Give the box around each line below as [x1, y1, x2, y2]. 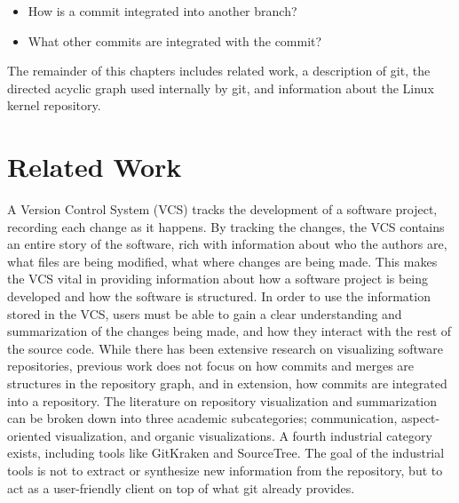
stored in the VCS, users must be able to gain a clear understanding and [7, 304, 402, 323]
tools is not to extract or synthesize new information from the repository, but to [7, 461, 443, 479]
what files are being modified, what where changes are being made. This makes [7, 251, 438, 270]
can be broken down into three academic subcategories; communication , [7, 409, 398, 427]
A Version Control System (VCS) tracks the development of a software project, [7, 200, 438, 219]
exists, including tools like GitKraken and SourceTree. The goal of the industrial [7, 443, 445, 462]
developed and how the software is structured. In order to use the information [7, 287, 431, 306]
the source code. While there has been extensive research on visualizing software [7, 339, 443, 357]
